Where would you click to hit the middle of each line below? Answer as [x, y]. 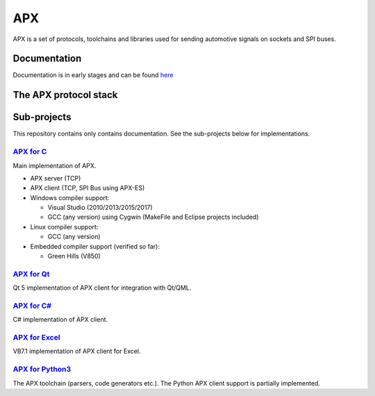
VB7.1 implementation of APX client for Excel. [77, 352]
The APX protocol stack [65, 95]
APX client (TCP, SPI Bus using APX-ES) [87, 188]
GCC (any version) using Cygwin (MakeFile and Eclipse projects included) [153, 217]
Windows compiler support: [70, 197]
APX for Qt [31, 274]
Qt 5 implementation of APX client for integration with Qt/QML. [102, 288]
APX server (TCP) [56, 178]
